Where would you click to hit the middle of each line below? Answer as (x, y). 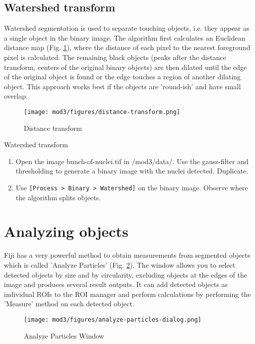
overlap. (16, 96)
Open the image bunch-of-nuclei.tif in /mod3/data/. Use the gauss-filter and (132, 161)
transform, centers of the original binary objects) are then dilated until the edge (126, 67)
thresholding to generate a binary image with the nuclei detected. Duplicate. (132, 171)
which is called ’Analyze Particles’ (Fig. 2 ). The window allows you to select (120, 264)
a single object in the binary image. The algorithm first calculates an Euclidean (125, 37)
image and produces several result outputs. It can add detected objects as (116, 284)
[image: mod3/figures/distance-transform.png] (102, 112)
